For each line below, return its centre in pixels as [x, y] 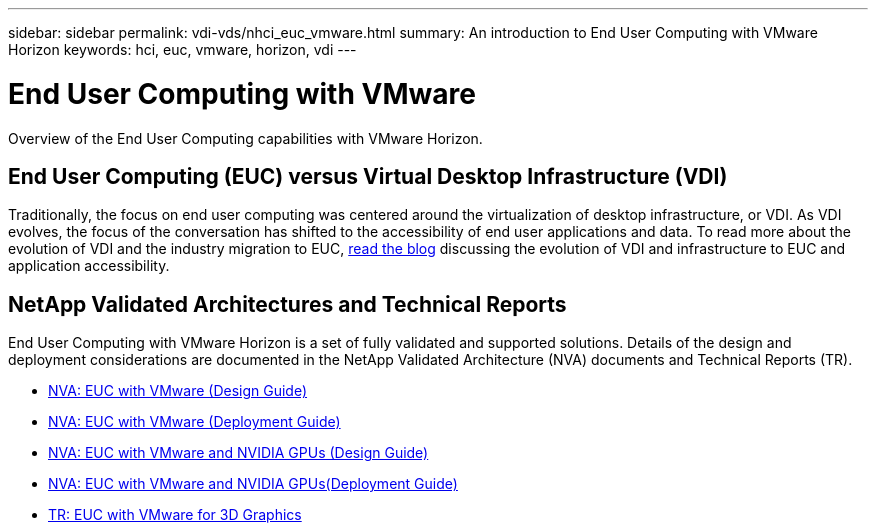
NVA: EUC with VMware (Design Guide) [178, 391]
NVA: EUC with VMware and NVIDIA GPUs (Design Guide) [238, 453]
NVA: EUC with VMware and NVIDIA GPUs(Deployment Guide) [253, 484]
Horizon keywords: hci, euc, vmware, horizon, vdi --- [182, 49]
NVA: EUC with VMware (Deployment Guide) [194, 422]
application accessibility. [89, 266]
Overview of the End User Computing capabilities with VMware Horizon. [245, 138]
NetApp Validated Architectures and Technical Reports [287, 304]
